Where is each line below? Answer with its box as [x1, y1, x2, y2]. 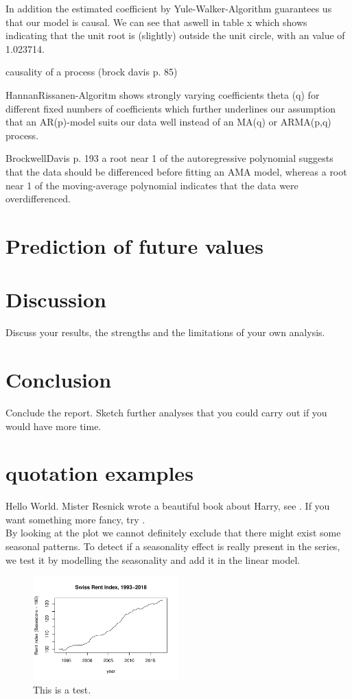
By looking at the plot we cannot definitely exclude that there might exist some [5, 525, 341, 540]
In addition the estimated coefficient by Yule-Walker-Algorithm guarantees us [5, 1, 332, 15]
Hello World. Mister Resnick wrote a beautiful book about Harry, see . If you [5, 499, 330, 513]
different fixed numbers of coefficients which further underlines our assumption [5, 101, 336, 115]
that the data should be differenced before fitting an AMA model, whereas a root [5, 164, 347, 178]
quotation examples [5, 459, 193, 487]
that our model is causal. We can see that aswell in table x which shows [5, 14, 307, 29]
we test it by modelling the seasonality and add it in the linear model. [5, 552, 301, 567]
